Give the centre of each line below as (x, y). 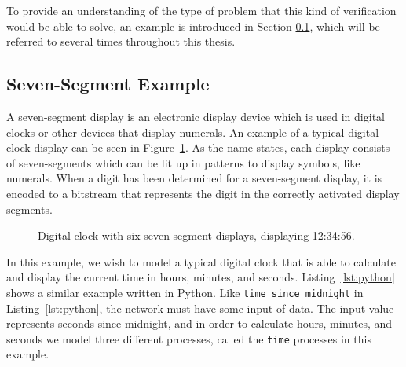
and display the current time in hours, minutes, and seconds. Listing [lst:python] (201, 277)
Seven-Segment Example (108, 84)
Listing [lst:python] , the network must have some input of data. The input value (200, 308)
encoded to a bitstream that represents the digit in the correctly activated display (203, 193)
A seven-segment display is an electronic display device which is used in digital (196, 116)
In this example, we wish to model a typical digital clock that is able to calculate (201, 261)
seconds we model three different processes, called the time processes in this (189, 338)
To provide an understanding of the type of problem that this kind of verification (201, 10)
